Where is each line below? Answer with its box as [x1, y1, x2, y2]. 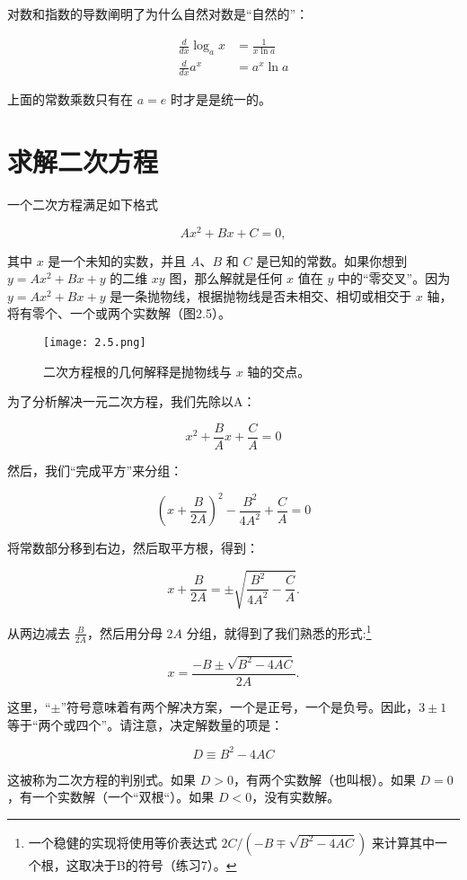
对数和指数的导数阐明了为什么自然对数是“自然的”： [7, 4, 309, 22]
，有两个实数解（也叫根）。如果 [233, 769, 416, 788]
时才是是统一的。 [170, 90, 271, 109]
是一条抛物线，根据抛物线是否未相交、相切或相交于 [110, 286, 412, 305]
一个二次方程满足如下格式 [7, 195, 158, 214]
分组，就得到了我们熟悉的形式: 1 [186, 621, 372, 642]
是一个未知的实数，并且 [48, 251, 187, 270]
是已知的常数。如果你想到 [256, 251, 408, 270]
